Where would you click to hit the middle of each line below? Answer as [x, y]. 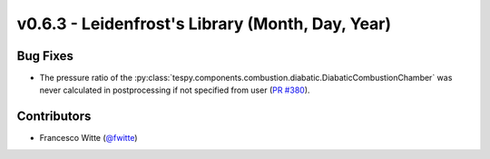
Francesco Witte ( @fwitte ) [88, 138]
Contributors [54, 117]
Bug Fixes [45, 56]
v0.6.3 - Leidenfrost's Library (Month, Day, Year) [204, 24]
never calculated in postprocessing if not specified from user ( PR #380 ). [175, 90]
